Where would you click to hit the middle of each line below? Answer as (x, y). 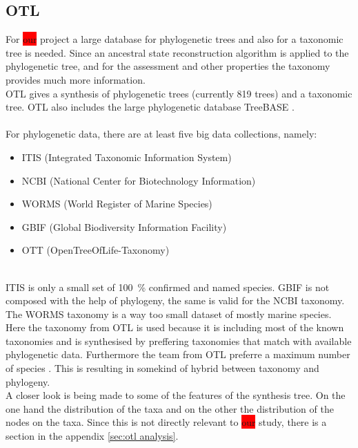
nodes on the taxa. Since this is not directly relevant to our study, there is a (166, 422)
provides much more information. (76, 79)
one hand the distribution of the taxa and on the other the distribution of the (170, 408)
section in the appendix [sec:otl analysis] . (92, 436)
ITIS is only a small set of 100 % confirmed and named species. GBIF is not (168, 287)
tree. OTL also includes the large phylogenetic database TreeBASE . (150, 107)
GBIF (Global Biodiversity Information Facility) (124, 226)
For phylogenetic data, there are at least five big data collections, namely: (161, 134)
